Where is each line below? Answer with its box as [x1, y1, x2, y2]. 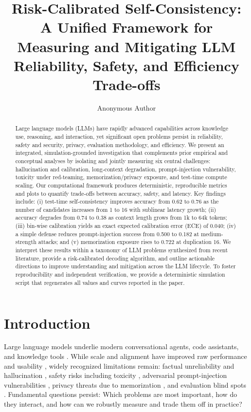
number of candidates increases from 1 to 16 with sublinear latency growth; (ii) [15, 205, 216, 213]
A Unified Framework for [40, 17, 213, 37]
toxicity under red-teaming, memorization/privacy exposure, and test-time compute [15, 173, 227, 181]
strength [15, 238, 36, 246]
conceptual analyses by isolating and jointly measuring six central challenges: [15, 156, 211, 165]
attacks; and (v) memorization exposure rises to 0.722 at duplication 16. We [38, 238, 231, 246]
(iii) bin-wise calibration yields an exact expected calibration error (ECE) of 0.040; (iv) [15, 222, 236, 230]
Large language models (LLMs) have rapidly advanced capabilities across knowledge [15, 124, 229, 132]
